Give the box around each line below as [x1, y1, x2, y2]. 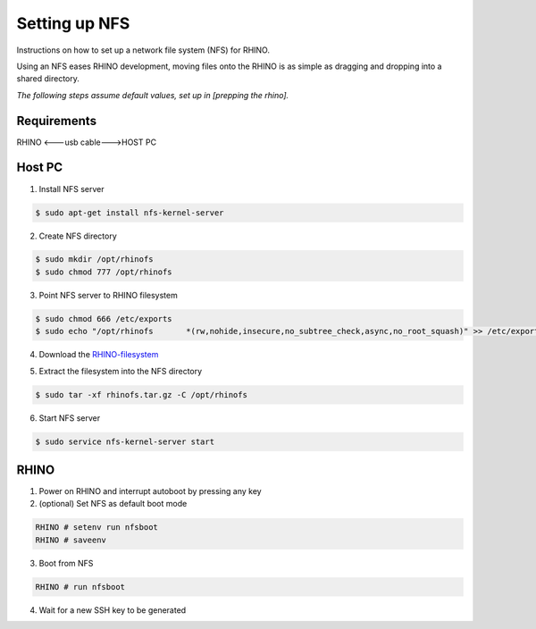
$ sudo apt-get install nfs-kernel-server [35, 207, 224, 218]
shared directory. [16, 73, 80, 84]
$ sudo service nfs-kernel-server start [35, 436, 214, 447]
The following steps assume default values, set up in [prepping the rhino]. [16, 89, 289, 100]
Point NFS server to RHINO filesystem [38, 289, 178, 300]
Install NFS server [38, 183, 105, 194]
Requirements [16, 113, 97, 129]
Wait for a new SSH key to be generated [38, 604, 187, 616]
